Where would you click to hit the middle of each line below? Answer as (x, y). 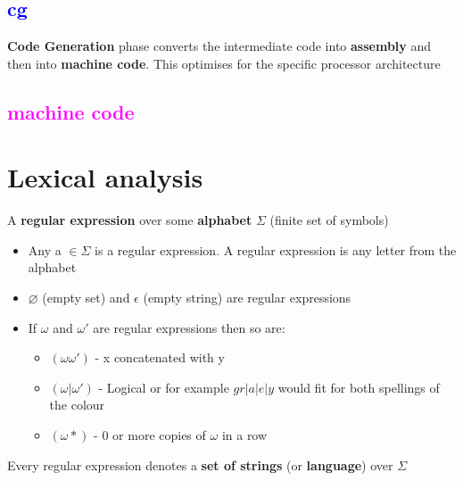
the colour (77, 405)
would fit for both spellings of (359, 387)
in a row (244, 435)
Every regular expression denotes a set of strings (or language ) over (200, 464)
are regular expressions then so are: (189, 327)
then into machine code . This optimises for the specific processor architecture (224, 63)
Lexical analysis (105, 177)
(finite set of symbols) (329, 220)
